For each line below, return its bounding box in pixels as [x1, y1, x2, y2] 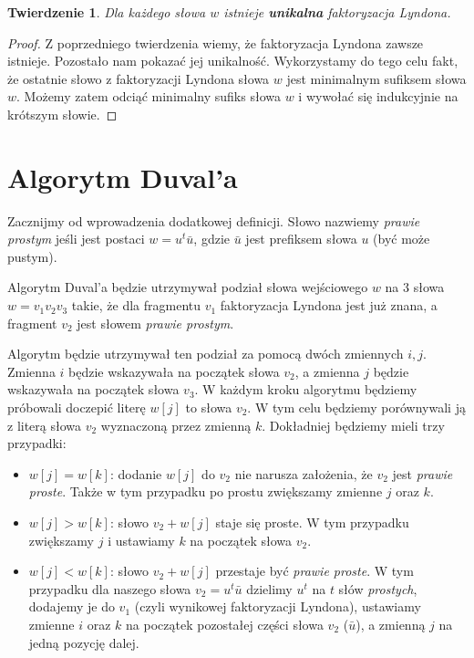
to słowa [185, 398, 232, 417]
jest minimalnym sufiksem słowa [286, 68, 467, 88]
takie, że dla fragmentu [71, 296, 201, 315]
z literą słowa [7, 415, 82, 434]
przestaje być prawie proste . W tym [215, 561, 414, 580]
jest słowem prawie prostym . [77, 313, 234, 332]
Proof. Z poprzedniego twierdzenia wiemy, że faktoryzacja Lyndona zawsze [7, 33, 424, 52]
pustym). [7, 246, 57, 266]
